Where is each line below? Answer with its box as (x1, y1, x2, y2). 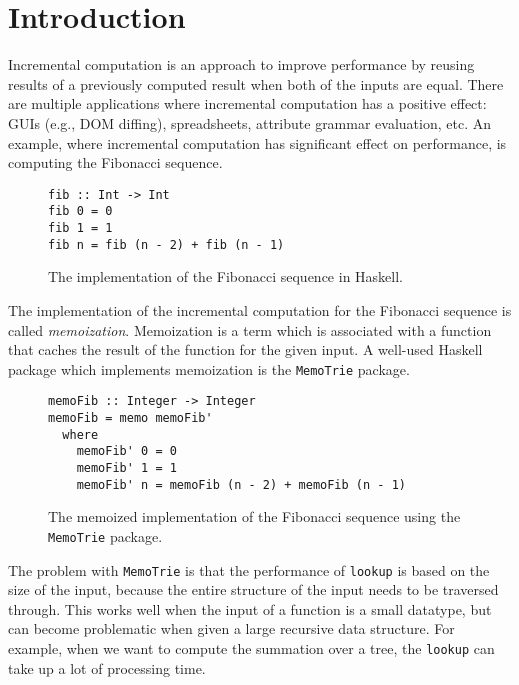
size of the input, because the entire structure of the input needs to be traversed (8, 579, 499, 600)
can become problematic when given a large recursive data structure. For (8, 618, 455, 639)
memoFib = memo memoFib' (48, 411, 213, 425)
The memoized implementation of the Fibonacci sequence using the (48, 506, 461, 527)
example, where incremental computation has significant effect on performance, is (8, 132, 507, 153)
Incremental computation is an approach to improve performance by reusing (8, 54, 475, 75)
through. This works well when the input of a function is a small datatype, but (8, 598, 492, 619)
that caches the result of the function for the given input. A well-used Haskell (8, 339, 483, 360)
